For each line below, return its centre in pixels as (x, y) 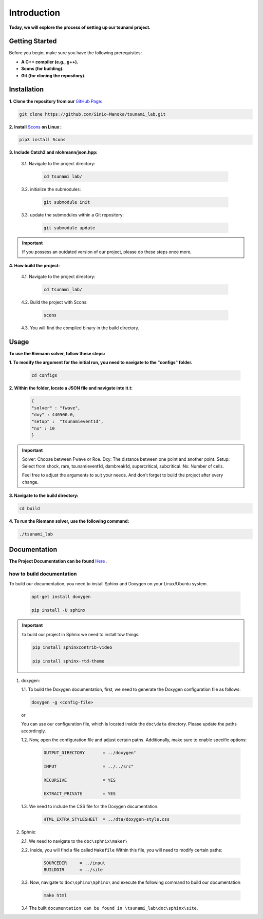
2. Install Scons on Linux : (35, 127)
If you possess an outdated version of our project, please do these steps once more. (107, 252)
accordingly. (34, 731)
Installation (26, 90)
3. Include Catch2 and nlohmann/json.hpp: (53, 152)
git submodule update (69, 228)
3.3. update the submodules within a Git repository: (73, 214)
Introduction (35, 13)
